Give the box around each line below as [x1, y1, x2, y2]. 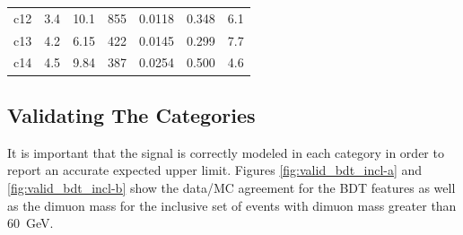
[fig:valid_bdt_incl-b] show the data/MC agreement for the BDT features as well [7, 178, 456, 196]
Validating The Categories [7, 100, 256, 128]
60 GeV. [7, 213, 54, 232]
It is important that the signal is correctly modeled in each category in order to [7, 143, 444, 161]
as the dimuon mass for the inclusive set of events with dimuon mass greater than [7, 196, 457, 214]
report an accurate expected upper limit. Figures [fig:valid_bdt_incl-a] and [7, 161, 423, 179]
